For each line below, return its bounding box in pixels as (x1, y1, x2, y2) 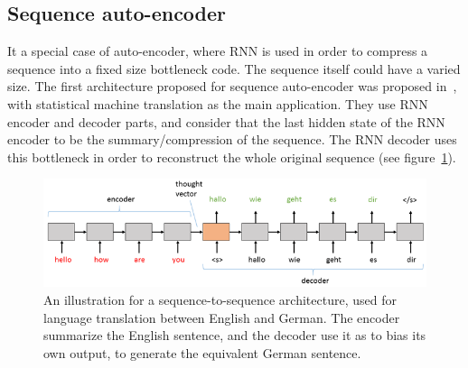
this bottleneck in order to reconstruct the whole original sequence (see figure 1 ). (7, 147, 456, 166)
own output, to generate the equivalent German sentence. (43, 343, 361, 362)
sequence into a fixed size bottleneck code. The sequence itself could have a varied (7, 59, 461, 78)
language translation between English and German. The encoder (43, 308, 400, 327)
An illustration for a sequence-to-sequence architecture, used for (43, 290, 397, 309)
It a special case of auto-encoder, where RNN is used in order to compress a (7, 41, 428, 60)
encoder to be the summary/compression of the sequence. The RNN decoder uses (7, 130, 457, 149)
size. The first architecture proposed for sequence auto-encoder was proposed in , (7, 77, 457, 96)
